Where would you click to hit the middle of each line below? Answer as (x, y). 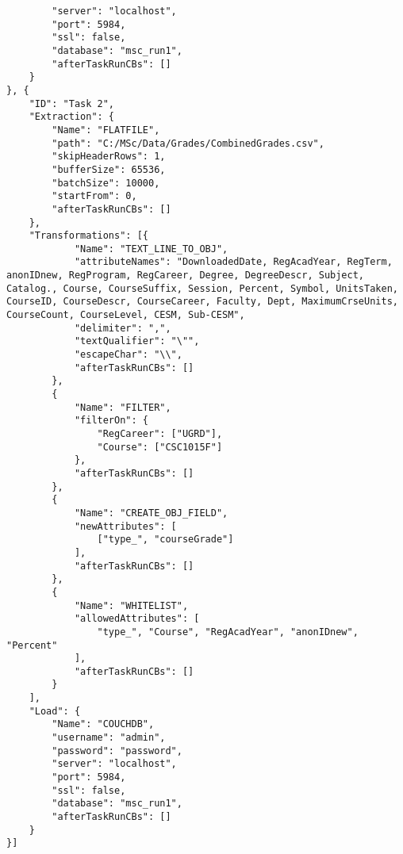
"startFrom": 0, (94, 196)
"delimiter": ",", (123, 328)
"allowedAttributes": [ (137, 619)
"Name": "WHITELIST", (131, 605)
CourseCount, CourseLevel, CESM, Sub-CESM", (126, 315)
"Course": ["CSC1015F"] (160, 447)
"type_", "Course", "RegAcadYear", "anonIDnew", (228, 632)
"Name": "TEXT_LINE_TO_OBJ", (151, 249)
